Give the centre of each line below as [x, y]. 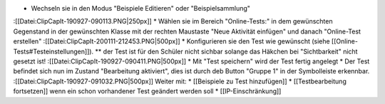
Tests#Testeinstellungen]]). [53, 51]
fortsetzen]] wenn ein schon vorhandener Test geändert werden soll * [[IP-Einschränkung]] [147, 91]
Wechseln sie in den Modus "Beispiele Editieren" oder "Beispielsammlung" [141, 8]
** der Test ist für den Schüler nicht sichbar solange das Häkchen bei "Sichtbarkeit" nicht [226, 51]
